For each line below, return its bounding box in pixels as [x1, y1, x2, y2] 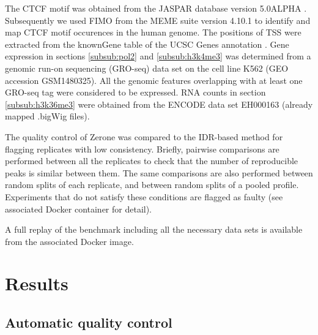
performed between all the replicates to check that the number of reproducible [5, 154, 298, 167]
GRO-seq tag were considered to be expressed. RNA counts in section [5, 86, 266, 99]
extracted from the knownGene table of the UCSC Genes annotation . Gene [5, 37, 289, 50]
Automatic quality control [5, 313, 172, 332]
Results [5, 271, 68, 296]
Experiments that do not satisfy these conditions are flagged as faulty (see [5, 190, 283, 203]
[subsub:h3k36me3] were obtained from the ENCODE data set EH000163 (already [5, 97, 313, 110]
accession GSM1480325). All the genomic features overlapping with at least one [5, 73, 303, 86]
